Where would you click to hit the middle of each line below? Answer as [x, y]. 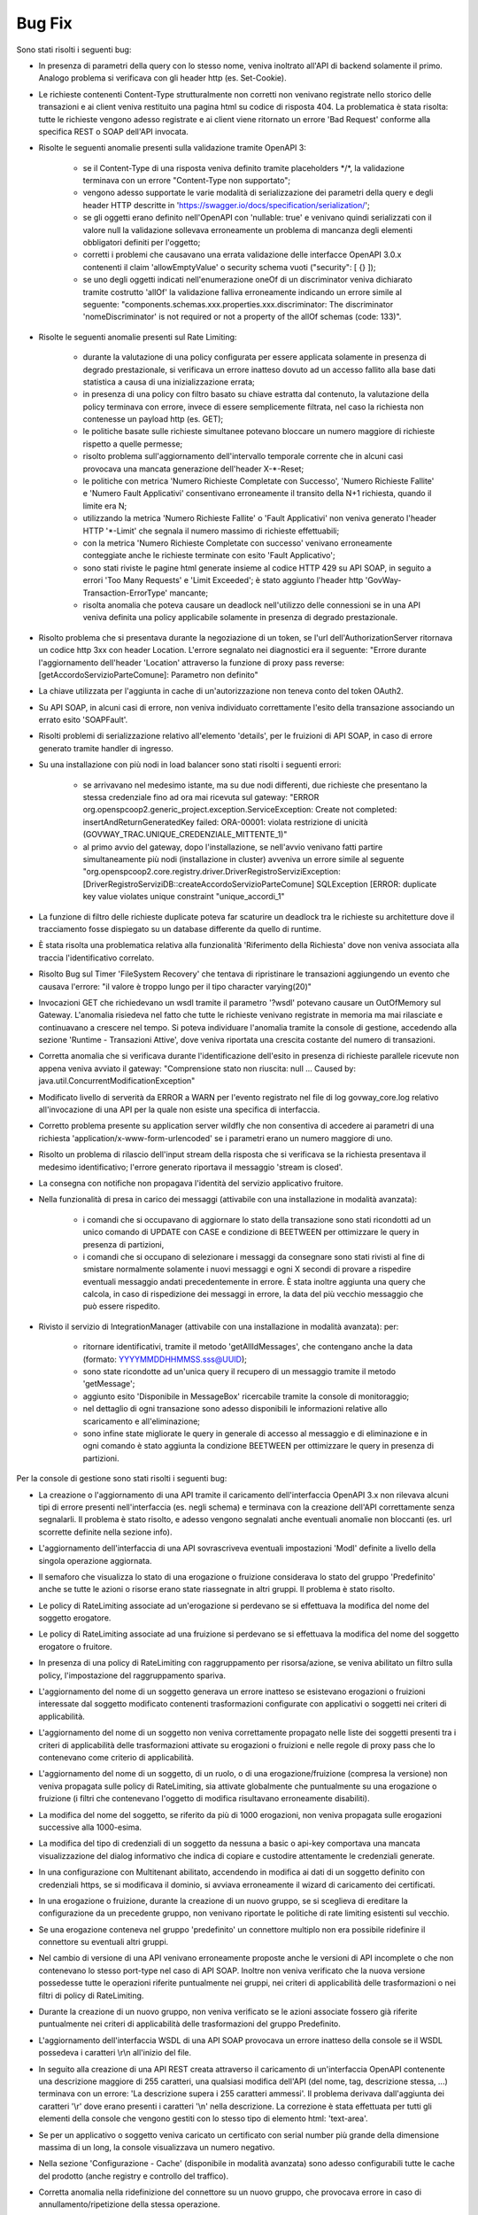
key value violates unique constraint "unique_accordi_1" [184, 897]
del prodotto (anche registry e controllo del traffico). [134, 2176]
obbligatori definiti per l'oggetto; [142, 243]
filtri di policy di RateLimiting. [91, 1995]
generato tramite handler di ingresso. [106, 748]
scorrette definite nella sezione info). [105, 1532]
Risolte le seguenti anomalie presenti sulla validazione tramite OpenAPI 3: [173, 148]
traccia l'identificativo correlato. [96, 958]
